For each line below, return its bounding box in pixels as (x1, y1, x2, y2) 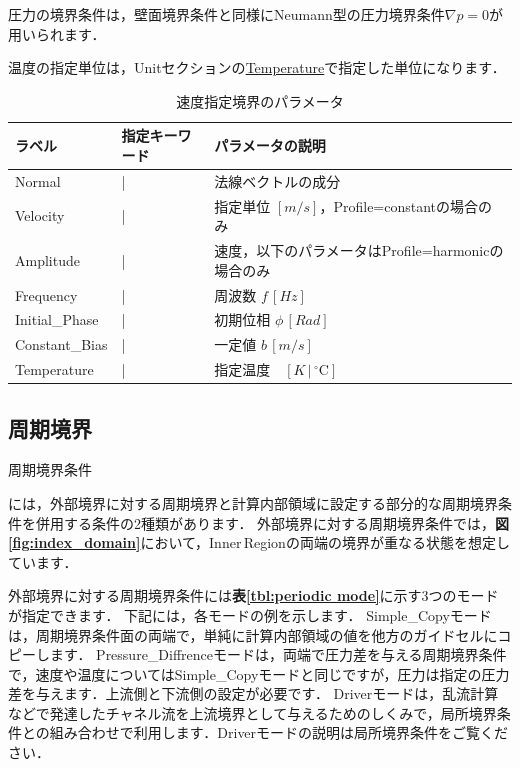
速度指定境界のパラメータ (176, 90, 344, 111)
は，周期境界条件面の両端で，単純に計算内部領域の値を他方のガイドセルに (8, 624, 498, 645)
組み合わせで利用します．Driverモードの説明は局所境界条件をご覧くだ (49, 722, 509, 743)
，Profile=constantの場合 (319, 195, 479, 216)
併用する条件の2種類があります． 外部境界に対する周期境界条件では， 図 (35, 512, 510, 533)
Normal (15, 170, 61, 191)
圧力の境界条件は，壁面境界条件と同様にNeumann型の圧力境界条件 (8, 4, 445, 24)
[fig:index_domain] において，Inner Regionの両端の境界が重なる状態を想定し (8, 532, 510, 553)
